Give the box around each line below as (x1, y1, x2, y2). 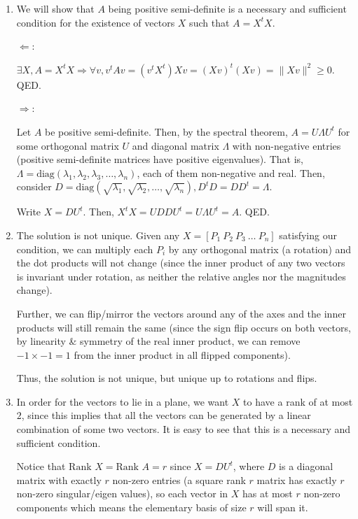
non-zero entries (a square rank (112, 472, 246, 487)
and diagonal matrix (132, 138, 219, 152)
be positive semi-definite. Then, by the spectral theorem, (45, 124, 288, 138)
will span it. (257, 500, 308, 515)
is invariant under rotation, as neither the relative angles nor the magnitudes (16, 269, 346, 283)
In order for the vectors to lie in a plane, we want (16, 394, 229, 408)
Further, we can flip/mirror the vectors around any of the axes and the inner (16, 306, 346, 320)
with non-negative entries (232, 138, 341, 152)
